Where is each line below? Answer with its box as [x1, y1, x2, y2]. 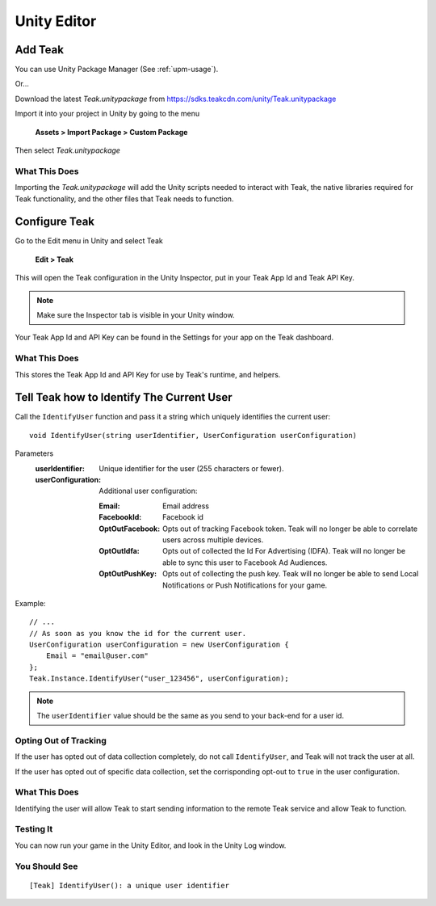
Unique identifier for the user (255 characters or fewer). [99, 463, 284, 473]
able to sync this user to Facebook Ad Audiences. [162, 558, 328, 567]
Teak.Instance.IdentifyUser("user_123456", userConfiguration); [29, 674, 290, 683]
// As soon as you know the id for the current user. [29, 629, 246, 638]
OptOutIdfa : [99, 546, 140, 556]
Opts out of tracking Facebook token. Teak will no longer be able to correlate [162, 524, 418, 533]
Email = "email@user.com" [45, 651, 149, 660]
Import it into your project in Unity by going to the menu [15, 109, 200, 119]
